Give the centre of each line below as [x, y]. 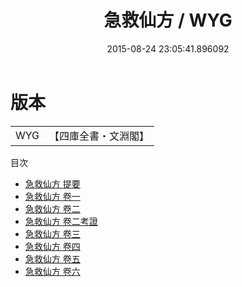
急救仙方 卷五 [52, 258]
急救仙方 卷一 [52, 196]
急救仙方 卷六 [52, 271]
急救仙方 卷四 [52, 246]
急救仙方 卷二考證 [61, 221]
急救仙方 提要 [52, 183]
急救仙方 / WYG [168, 20]
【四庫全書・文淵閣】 [99, 136]
